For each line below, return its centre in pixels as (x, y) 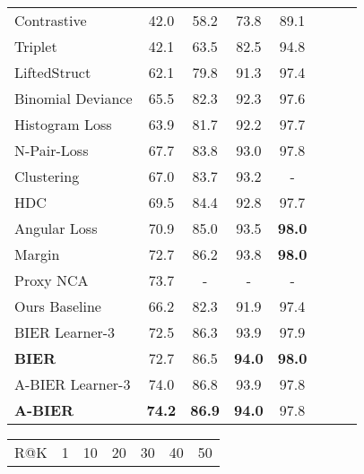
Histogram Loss (63, 124)
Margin (37, 254)
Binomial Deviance (74, 98)
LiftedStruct (53, 72)
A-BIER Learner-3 (73, 384)
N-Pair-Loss (52, 150)
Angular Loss (56, 228)
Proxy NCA (52, 280)
